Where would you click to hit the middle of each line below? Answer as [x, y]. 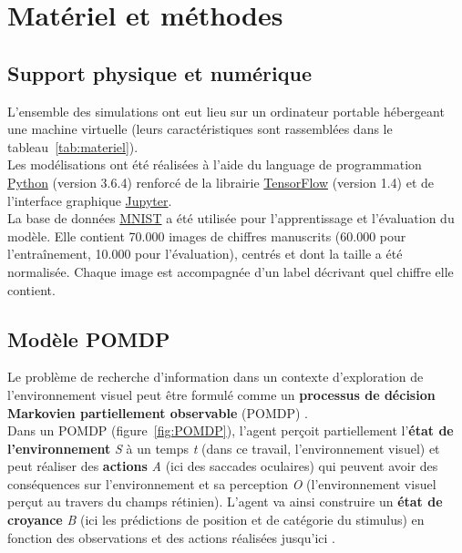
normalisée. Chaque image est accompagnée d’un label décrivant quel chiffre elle [231, 271]
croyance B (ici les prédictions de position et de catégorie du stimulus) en [216, 520]
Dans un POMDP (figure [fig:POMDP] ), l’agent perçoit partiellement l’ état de [231, 430]
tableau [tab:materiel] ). [73, 146]
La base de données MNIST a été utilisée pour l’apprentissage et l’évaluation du [231, 218]
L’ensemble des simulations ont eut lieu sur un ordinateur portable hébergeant [226, 111]
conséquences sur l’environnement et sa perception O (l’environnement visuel [222, 483]
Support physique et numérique [159, 72]
